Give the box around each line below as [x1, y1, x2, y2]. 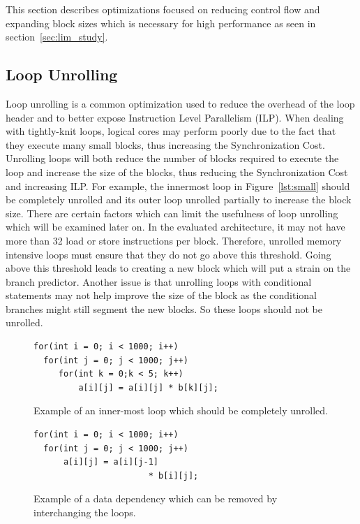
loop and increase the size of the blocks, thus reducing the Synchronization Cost [6, 164, 348, 179]
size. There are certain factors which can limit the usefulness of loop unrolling [6, 205, 338, 220]
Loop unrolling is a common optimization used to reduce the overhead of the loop [6, 96, 355, 110]
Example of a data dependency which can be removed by [33, 491, 278, 506]
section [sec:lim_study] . [6, 29, 108, 44]
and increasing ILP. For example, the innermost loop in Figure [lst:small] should [6, 178, 350, 193]
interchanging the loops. [33, 505, 136, 520]
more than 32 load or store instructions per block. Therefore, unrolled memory [6, 233, 342, 247]
